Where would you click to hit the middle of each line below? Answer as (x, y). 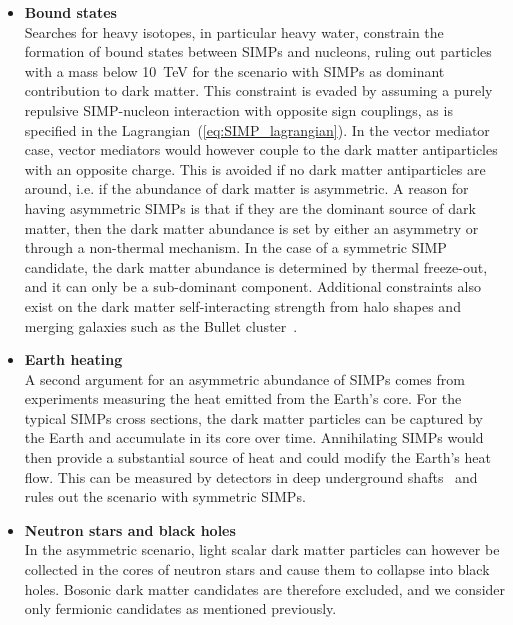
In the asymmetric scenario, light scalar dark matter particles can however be (262, 549)
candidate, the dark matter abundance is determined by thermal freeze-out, (256, 266)
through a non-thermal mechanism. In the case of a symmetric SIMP (235, 247)
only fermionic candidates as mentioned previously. (180, 608)
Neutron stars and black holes (130, 529)
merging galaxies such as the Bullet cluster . (161, 325)
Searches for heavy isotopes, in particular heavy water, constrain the (234, 31)
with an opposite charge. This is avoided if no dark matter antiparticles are (255, 168)
